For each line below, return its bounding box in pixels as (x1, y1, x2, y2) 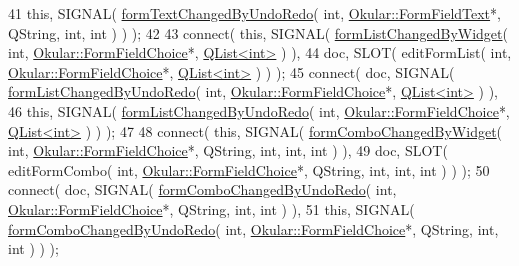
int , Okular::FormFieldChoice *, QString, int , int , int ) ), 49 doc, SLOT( (8, 140, 448, 161)
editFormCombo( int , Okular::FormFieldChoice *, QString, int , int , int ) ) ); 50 (8, 159, 490, 180)
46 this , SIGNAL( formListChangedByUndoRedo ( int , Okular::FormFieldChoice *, (8, 100, 510, 121)
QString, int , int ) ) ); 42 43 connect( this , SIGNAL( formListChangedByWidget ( (8, 22, 508, 43)
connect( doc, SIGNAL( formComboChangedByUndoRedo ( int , (8, 179, 397, 200)
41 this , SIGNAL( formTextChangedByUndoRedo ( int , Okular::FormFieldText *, (8, 3, 501, 23)
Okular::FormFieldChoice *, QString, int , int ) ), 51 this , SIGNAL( (8, 198, 415, 219)
